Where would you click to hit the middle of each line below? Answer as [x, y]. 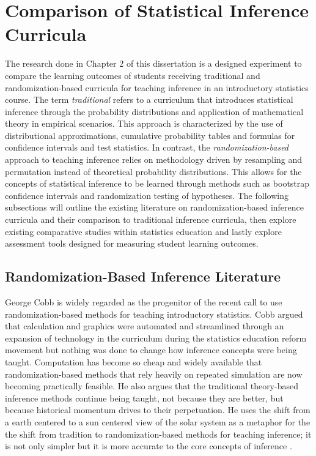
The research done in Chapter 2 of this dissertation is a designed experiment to [153, 63]
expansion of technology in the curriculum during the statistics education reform [156, 338]
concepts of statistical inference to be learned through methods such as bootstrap [157, 183]
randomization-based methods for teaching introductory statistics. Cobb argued [154, 314]
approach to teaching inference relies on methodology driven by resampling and [154, 159]
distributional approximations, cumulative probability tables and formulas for [150, 135]
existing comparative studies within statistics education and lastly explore [143, 231]
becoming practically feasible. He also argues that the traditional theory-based [152, 386]
